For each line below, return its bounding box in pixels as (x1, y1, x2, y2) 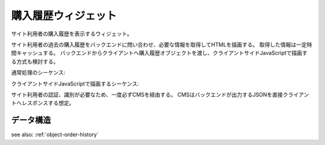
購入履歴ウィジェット (11, 9, 117, 22)
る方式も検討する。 (11, 58, 59, 65)
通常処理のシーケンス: (11, 69, 66, 76)
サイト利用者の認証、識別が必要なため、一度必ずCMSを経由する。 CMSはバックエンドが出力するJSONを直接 (11, 91, 283, 98)
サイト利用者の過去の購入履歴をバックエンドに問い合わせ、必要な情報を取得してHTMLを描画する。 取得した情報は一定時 (11, 41, 312, 48)
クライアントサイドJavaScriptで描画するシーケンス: (11, 80, 140, 87)
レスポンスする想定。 (21, 99, 75, 106)
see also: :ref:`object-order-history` (11, 131, 99, 138)
